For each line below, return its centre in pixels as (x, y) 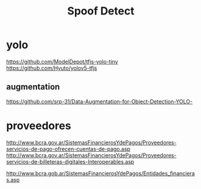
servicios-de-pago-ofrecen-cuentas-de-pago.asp (68, 149)
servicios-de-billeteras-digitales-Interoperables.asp (70, 161)
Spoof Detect (101, 11)
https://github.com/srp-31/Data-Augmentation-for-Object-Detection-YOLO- (100, 101)
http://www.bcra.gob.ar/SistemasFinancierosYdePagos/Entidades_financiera (100, 173)
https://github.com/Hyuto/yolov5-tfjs (52, 68)
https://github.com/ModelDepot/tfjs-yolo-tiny (62, 61)
